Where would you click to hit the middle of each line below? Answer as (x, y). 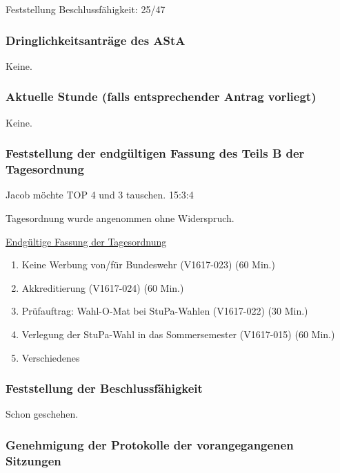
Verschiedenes (51, 357)
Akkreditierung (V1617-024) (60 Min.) (103, 287)
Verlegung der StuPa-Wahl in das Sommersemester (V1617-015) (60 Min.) (178, 334)
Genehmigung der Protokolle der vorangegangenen (150, 444)
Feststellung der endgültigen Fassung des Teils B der (155, 153)
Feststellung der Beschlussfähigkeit (104, 388)
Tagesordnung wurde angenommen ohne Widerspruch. (120, 217)
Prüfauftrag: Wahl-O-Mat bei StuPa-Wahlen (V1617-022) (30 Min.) (165, 311)
